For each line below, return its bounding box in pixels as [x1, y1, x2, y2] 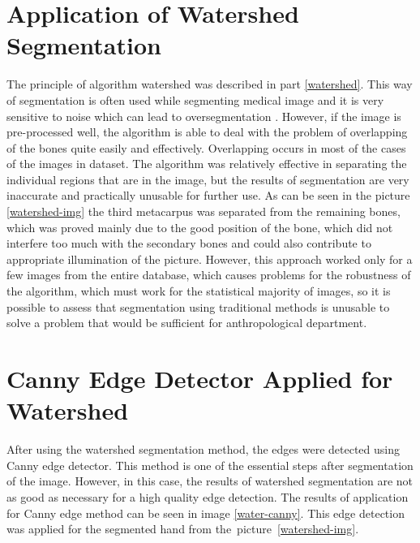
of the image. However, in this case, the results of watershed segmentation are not [6, 472, 414, 489]
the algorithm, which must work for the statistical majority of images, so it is [6, 282, 391, 300]
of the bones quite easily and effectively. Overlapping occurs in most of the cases [6, 139, 406, 156]
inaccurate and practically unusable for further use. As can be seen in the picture [6, 187, 410, 204]
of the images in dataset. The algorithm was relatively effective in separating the [6, 155, 407, 172]
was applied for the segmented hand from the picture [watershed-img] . [6, 520, 359, 537]
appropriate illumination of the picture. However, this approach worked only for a [6, 250, 413, 267]
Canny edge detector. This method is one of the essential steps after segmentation [6, 456, 414, 473]
